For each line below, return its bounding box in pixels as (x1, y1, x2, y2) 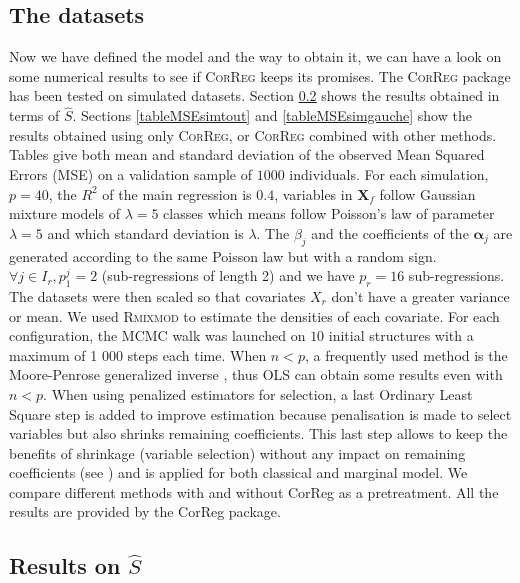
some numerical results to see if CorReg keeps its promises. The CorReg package (9, 65, 511, 86)
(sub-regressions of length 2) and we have (101, 265, 355, 286)
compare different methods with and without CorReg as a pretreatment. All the (9, 481, 499, 502)
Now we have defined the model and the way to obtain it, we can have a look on (9, 46, 502, 67)
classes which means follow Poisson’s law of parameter (163, 203, 495, 224)
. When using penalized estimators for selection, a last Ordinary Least (43, 383, 473, 404)
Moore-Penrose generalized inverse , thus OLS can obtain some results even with (9, 364, 503, 385)
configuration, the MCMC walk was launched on (9, 325, 306, 346)
